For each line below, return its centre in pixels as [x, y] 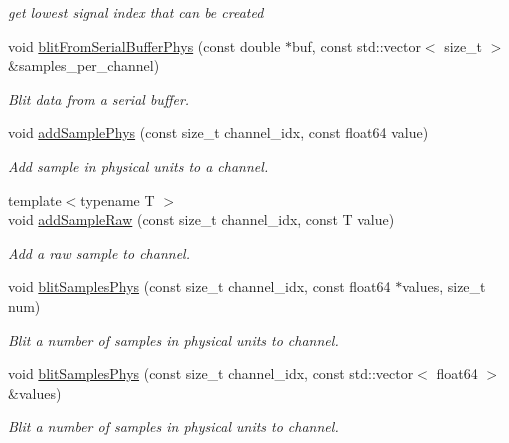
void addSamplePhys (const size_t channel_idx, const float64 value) [218, 132]
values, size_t [444, 286]
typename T [117, 199]
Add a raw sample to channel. [99, 252]
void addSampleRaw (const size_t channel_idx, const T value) [201, 219]
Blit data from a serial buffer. [99, 98]
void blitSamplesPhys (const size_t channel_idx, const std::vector [211, 373]
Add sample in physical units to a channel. [138, 165]
